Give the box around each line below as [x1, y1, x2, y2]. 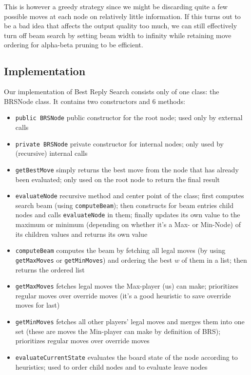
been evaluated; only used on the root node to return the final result [15, 174, 220, 184]
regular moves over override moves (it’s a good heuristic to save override [15, 290, 231, 300]
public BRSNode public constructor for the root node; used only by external [15, 112, 243, 123]
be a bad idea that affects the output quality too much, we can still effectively [4, 21, 237, 31]
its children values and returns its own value [15, 229, 148, 239]
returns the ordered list [15, 264, 85, 274]
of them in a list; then [181, 254, 247, 265]
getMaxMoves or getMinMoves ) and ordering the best [15, 254, 173, 265]
